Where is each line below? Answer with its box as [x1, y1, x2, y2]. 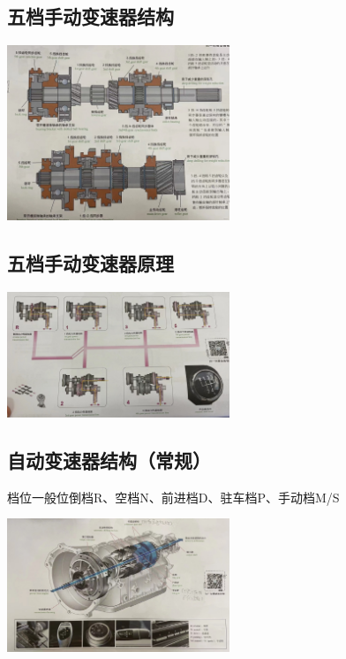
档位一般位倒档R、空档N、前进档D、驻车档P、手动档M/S [7, 487, 340, 506]
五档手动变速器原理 [7, 249, 174, 277]
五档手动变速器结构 [7, 3, 174, 30]
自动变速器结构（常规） [7, 446, 211, 473]
